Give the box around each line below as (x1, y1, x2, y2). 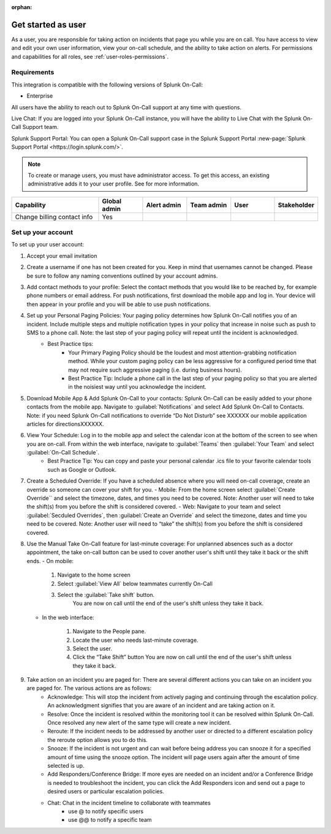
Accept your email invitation (26, 252, 97, 259)
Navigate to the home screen (57, 571, 131, 579)
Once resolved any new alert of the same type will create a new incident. (47, 719, 232, 727)
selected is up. (47, 762, 85, 769)
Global (102, 197, 122, 205)
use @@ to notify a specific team (68, 816, 152, 824)
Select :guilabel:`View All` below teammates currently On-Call (57, 580, 213, 587)
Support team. (22, 123, 59, 131)
